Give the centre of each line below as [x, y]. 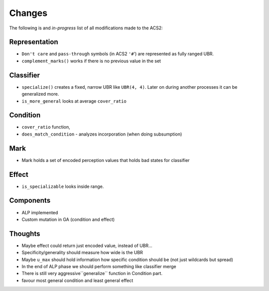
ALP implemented [40, 212]
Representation [34, 42]
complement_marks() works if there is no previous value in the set [91, 61]
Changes [28, 13]
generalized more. [40, 94]
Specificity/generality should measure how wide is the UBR [82, 253]
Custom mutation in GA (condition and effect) [68, 219]
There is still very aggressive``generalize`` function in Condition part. [92, 274]
